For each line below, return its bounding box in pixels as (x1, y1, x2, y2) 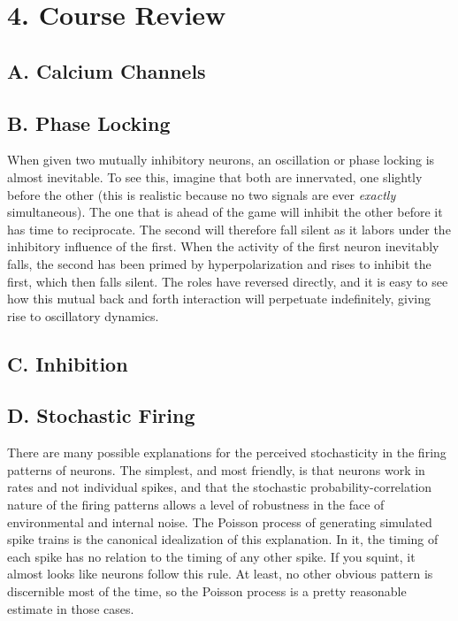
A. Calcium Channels (7, 57, 206, 84)
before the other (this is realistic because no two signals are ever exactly (7, 185, 396, 203)
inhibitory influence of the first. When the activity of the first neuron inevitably (7, 237, 439, 256)
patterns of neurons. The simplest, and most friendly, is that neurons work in (7, 460, 425, 479)
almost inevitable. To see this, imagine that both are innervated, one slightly (7, 167, 423, 186)
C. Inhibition (7, 349, 128, 377)
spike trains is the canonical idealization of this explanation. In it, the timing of (7, 530, 439, 548)
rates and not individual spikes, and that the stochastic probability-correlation (7, 478, 432, 496)
